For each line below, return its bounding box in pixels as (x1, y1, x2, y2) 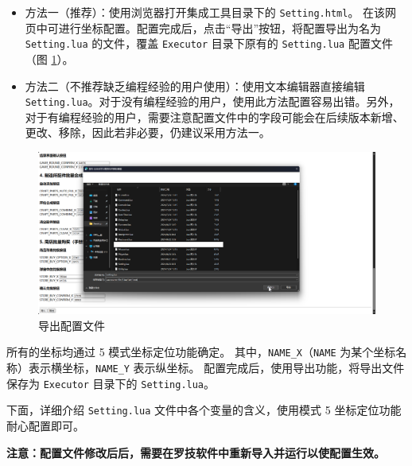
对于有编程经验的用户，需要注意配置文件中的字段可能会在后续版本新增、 (25, 108, 404, 125)
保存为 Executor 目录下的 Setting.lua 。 (6, 375, 216, 391)
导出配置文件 (38, 316, 105, 333)
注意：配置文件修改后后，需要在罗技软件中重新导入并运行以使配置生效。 (6, 444, 385, 460)
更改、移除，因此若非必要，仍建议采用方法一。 (25, 124, 270, 141)
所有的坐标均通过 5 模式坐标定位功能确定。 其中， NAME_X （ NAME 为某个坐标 (6, 344, 396, 360)
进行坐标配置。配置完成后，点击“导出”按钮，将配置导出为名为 (58, 19, 382, 36)
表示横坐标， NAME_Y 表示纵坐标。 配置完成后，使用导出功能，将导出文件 (28, 359, 405, 376)
